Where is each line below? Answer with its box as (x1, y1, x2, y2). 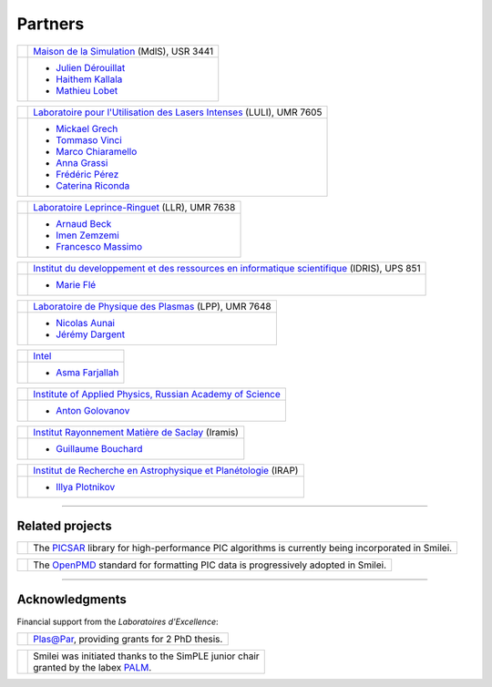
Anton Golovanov (56, 404, 130, 416)
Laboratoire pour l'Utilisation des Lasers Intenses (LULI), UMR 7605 (33, 106, 323, 118)
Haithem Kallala (56, 73, 123, 86)
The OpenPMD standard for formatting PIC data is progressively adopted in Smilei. (33, 559, 387, 571)
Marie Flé (56, 278, 97, 291)
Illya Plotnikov (56, 480, 116, 493)
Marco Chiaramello (56, 145, 138, 158)
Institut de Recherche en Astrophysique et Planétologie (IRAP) (33, 464, 299, 477)
